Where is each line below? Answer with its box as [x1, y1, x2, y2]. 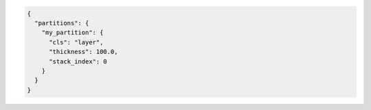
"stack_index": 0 [49, 57, 108, 65]
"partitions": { [34, 19, 89, 27]
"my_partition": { [41, 29, 104, 37]
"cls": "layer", [49, 38, 104, 46]
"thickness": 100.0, [49, 48, 118, 56]
